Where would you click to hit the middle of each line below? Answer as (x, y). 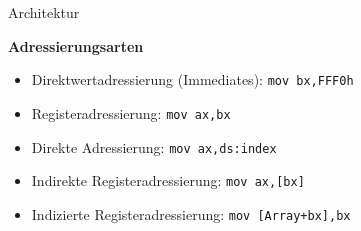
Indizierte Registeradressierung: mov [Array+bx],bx (191, 213)
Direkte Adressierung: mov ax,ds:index (154, 146)
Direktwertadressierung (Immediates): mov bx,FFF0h (192, 79)
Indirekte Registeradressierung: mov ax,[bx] (168, 180)
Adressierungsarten (76, 45)
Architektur (44, 12)
